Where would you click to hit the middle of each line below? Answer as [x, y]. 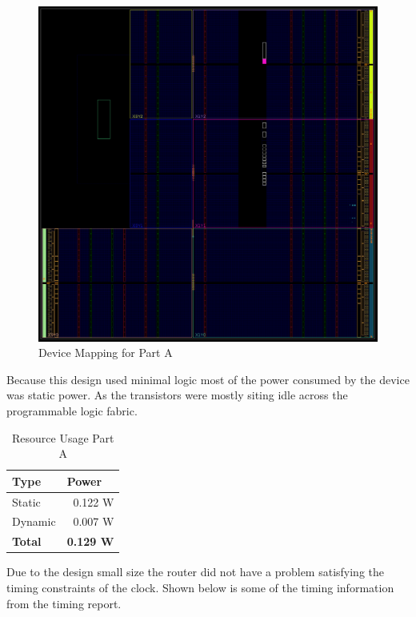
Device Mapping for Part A [106, 353]
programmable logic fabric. [72, 410]
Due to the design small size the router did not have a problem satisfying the [196, 572]
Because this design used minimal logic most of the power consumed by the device [208, 379]
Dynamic [34, 521]
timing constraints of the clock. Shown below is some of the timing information [200, 587]
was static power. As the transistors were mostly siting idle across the [177, 395]
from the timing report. [64, 603]
